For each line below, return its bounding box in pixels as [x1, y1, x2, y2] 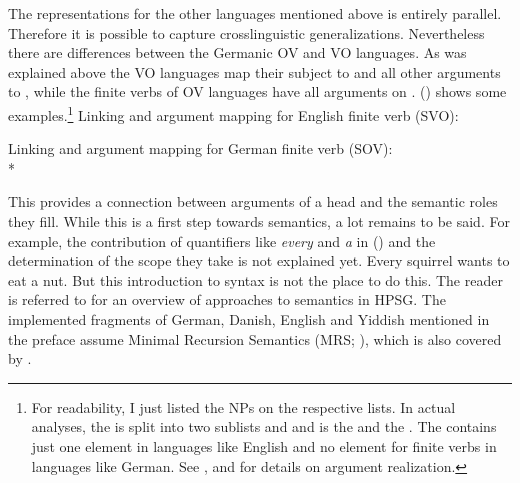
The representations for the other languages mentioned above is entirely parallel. [8, 3, 502, 23]
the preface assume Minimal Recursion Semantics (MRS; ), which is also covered [8, 328, 502, 349]
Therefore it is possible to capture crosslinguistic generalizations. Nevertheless [8, 22, 485, 43]
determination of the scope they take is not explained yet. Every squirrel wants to [8, 250, 510, 271]
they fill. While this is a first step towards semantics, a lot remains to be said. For [8, 211, 510, 231]
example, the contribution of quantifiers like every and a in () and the [8, 230, 436, 251]
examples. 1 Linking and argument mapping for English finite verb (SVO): [8, 101, 459, 125]
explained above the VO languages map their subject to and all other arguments [8, 61, 501, 82]
